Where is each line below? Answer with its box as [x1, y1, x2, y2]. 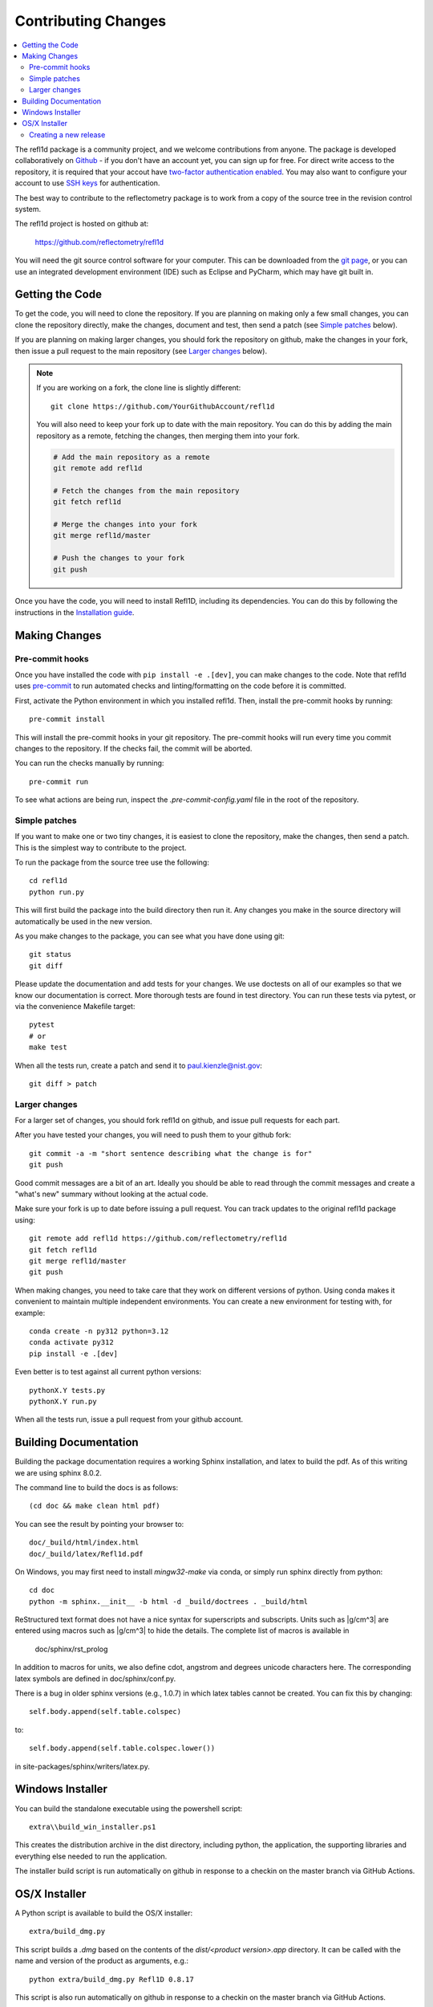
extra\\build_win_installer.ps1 [29, 1822, 156, 1831]
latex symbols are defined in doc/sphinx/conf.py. [14, 1674, 176, 1683]
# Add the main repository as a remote [53, 452, 210, 462]
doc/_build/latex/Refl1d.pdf [29, 1549, 144, 1558]
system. [14, 205, 42, 214]
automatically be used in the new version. [14, 916, 152, 926]
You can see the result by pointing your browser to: [14, 1519, 184, 1529]
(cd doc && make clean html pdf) [29, 1501, 160, 1511]
